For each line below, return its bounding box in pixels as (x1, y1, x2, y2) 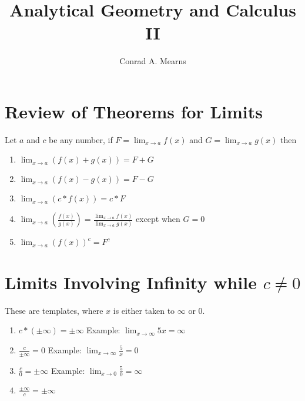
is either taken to (113, 304, 175, 316)
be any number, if (49, 133, 113, 145)
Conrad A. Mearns (119, 55, 186, 67)
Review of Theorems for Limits (5, 99, 263, 123)
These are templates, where (5, 304, 103, 316)
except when (136, 213, 180, 225)
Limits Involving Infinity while (5, 270, 257, 294)
